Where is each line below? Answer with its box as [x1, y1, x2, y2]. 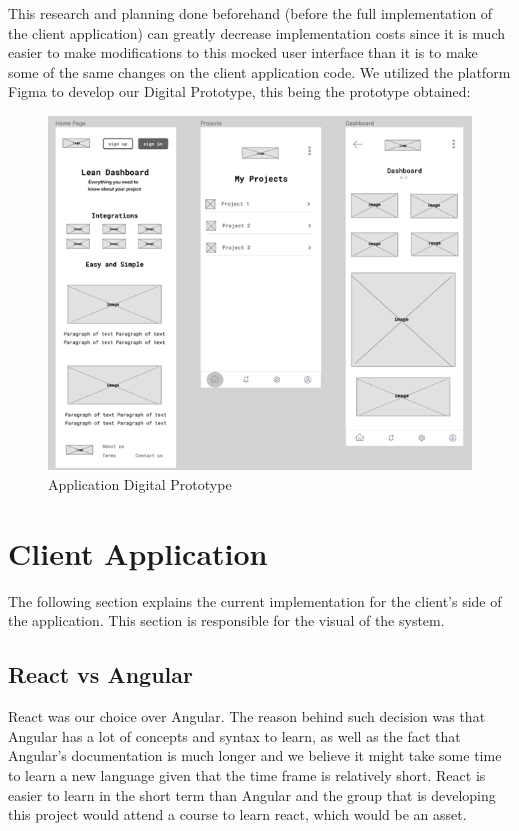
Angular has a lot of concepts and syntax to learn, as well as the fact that [8, 725, 461, 746]
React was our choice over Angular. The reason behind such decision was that [8, 706, 486, 727]
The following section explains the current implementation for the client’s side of [8, 590, 502, 611]
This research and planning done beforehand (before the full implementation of [8, 3, 493, 23]
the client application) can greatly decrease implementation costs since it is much [8, 22, 506, 43]
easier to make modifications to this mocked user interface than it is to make [8, 42, 478, 63]
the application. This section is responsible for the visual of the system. [8, 610, 445, 631]
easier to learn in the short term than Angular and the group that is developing [8, 784, 496, 805]
